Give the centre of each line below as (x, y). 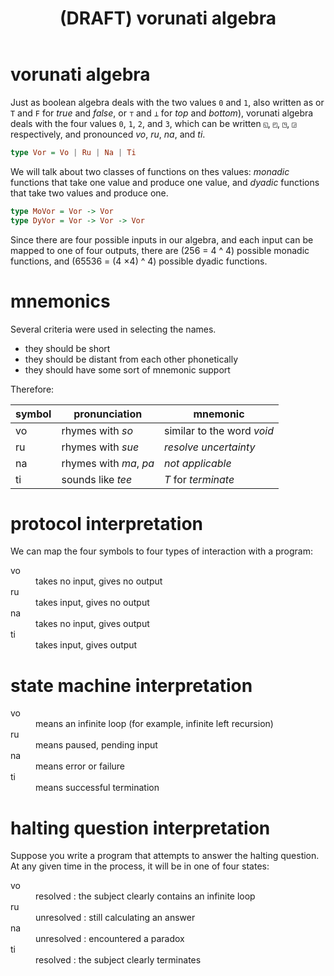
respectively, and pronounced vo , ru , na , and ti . (108, 134)
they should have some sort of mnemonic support (127, 369)
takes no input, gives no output (99, 581)
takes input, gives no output (92, 603)
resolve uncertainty (210, 447)
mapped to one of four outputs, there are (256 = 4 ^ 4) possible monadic (160, 250)
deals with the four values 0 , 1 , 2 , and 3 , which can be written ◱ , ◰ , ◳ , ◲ (153, 123)
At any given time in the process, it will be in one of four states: (140, 866)
